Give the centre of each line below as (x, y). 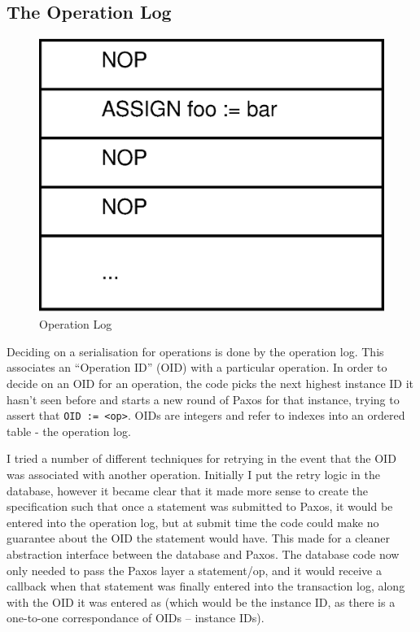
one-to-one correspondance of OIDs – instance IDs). (136, 618)
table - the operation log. (69, 431)
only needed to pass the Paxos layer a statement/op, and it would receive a (194, 570)
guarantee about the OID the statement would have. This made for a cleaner (198, 538)
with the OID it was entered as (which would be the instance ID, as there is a (201, 601)
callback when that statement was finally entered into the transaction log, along (206, 586)
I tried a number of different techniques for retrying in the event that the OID (201, 458)
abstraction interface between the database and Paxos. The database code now (203, 554)
